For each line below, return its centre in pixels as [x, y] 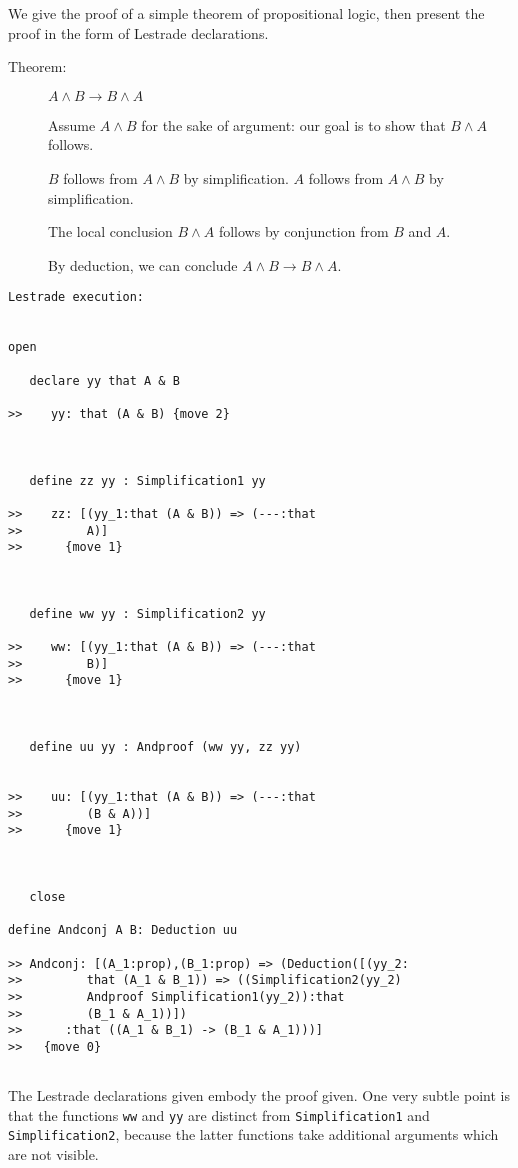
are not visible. [53, 1154]
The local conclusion [110, 231]
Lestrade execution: [76, 297]
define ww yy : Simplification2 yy [147, 613]
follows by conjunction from [303, 231]
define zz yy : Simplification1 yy [147, 480]
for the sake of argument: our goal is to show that [293, 124]
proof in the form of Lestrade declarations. [138, 32]
